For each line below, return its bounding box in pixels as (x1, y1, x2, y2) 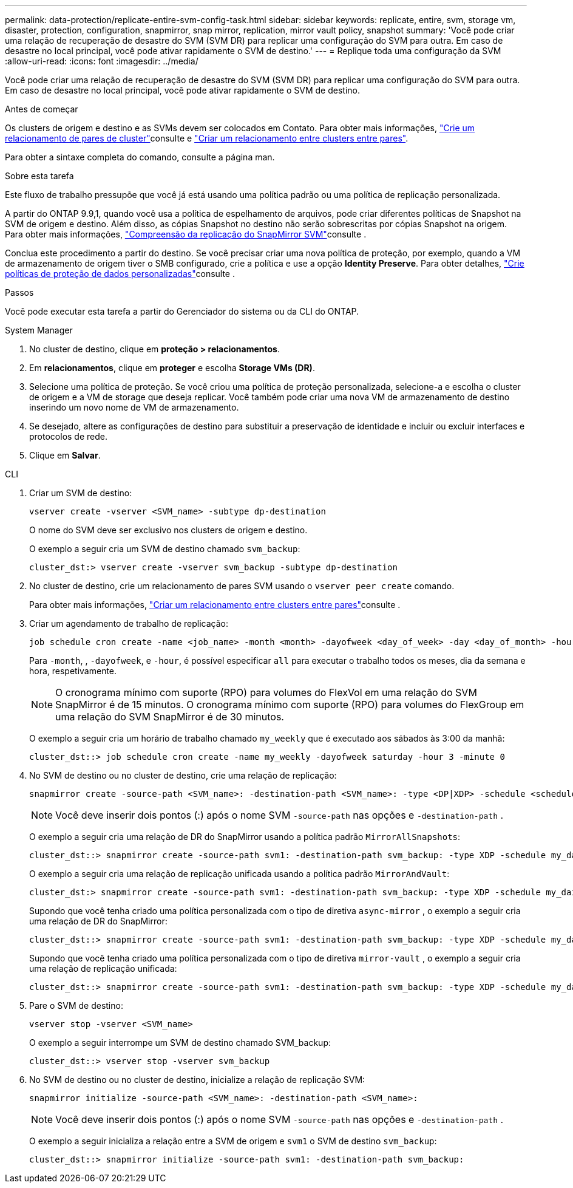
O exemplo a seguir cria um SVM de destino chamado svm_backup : (29, 544, 300, 554)
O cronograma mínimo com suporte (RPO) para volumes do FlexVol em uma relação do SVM (55, 686, 477, 698)
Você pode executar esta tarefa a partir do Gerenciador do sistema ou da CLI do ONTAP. (5, 306, 359, 316)
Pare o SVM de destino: (29, 1000, 123, 1011)
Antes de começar (5, 104, 78, 114)
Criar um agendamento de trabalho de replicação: (29, 618, 228, 629)
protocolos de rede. (29, 431, 107, 442)
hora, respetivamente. (29, 666, 117, 676)
